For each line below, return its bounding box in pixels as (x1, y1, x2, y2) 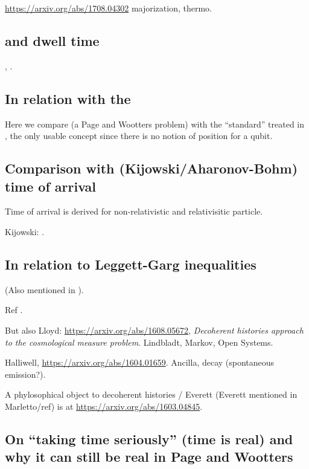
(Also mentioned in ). (5, 283, 84, 296)
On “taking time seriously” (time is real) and (5, 429, 293, 448)
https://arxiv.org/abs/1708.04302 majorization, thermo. (5, 2, 212, 14)
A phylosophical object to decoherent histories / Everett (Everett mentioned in (5, 388, 298, 401)
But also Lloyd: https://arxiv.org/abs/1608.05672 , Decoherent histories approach (5, 323, 304, 336)
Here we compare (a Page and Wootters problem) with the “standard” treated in (5, 117, 305, 130)
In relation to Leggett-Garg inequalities (5, 254, 256, 273)
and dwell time (5, 31, 100, 50)
